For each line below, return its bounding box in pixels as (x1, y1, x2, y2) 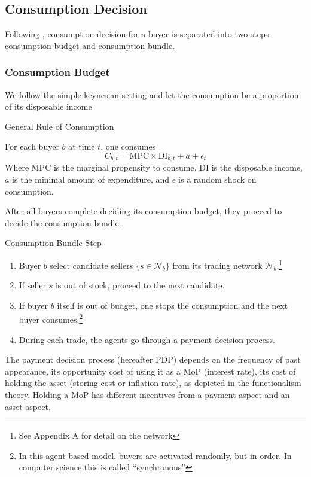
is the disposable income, (211, 161, 303, 174)
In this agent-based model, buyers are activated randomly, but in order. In (19, 449, 292, 461)
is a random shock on (178, 173, 257, 186)
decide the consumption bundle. (5, 216, 121, 229)
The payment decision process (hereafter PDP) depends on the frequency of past (5, 353, 301, 366)
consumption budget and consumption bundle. (5, 39, 175, 51)
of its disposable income (5, 100, 92, 113)
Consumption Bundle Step (5, 236, 102, 249)
